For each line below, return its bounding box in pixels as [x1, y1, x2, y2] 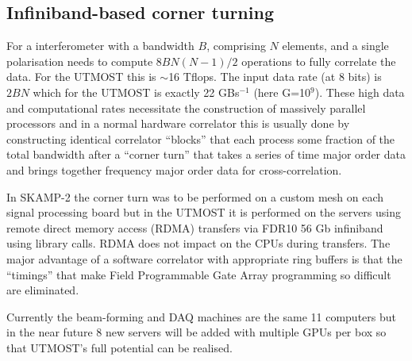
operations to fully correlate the [241, 52, 396, 69]
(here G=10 [253, 83, 311, 100]
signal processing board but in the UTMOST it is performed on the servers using [6, 204, 402, 221]
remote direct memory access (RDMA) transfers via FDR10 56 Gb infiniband [6, 219, 383, 236]
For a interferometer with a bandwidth [6, 37, 194, 54]
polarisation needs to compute [6, 52, 153, 69]
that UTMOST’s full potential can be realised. [6, 339, 233, 355]
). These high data [314, 83, 405, 100]
